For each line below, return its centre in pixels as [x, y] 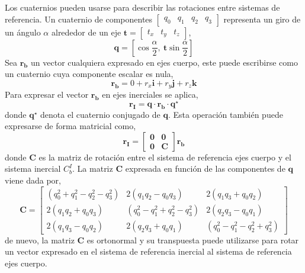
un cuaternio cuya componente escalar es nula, [89, 74]
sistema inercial [33, 168]
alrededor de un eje [86, 32]
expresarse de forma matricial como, [70, 126]
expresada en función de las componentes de [205, 168]
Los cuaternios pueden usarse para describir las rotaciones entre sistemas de [142, 7]
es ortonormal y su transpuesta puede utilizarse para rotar [193, 240]
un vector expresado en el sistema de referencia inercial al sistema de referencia [148, 251]
